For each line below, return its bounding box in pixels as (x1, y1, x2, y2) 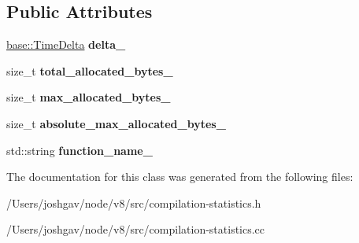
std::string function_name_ (6, 142, 153, 158)
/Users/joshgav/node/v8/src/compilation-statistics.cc (6, 221, 265, 237)
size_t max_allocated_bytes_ (6, 89, 171, 105)
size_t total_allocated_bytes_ (6, 62, 173, 79)
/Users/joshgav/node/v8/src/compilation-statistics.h (6, 194, 261, 211)
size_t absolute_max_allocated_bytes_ (6, 115, 226, 131)
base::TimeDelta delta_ (6, 36, 126, 53)
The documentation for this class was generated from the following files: (6, 168, 353, 185)
